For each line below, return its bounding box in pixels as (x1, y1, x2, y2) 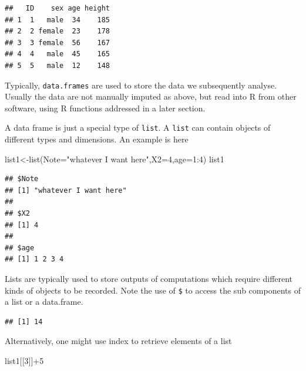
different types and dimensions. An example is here (5, 133, 189, 145)
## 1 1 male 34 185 (5, 15, 110, 24)
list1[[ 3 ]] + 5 (5, 355, 44, 367)
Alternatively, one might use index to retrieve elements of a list (5, 335, 232, 347)
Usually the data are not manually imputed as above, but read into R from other (5, 90, 297, 103)
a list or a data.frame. (5, 295, 83, 308)
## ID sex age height (5, 4, 110, 12)
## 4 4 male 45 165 (5, 50, 110, 59)
